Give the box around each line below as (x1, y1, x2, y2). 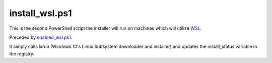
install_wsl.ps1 (9, 8, 73, 19)
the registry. (9, 50, 35, 56)
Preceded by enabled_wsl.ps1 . (9, 34, 73, 40)
